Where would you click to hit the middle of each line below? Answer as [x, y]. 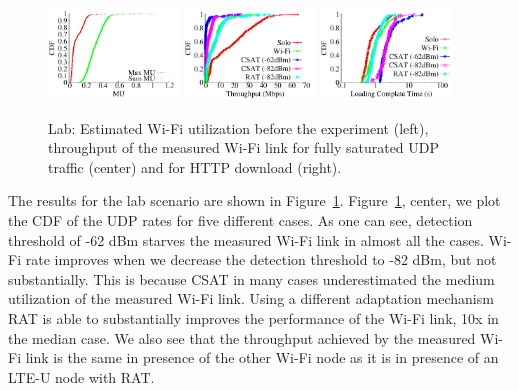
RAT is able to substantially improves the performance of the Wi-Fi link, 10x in [253, 317]
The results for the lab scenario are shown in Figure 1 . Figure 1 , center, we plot [254, 200]
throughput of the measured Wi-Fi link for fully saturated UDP [244, 147]
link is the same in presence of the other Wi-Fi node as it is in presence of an [262, 357]
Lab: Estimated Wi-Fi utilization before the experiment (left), [238, 127]
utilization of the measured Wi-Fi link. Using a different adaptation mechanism [251, 298]
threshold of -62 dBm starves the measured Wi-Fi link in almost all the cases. [246, 239]
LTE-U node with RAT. [81, 376]
